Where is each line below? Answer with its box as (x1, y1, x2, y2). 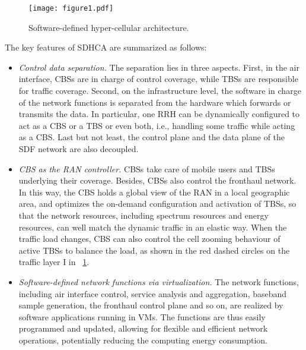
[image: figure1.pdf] (28, 4, 114, 12)
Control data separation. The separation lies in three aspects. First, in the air (18, 61, 299, 73)
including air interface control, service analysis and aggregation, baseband (18, 287, 287, 299)
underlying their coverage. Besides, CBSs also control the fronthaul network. (18, 174, 297, 187)
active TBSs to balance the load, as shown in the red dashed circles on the (18, 244, 290, 256)
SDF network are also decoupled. (18, 143, 139, 154)
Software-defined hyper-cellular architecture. (28, 21, 189, 33)
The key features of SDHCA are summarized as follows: (5, 41, 207, 53)
